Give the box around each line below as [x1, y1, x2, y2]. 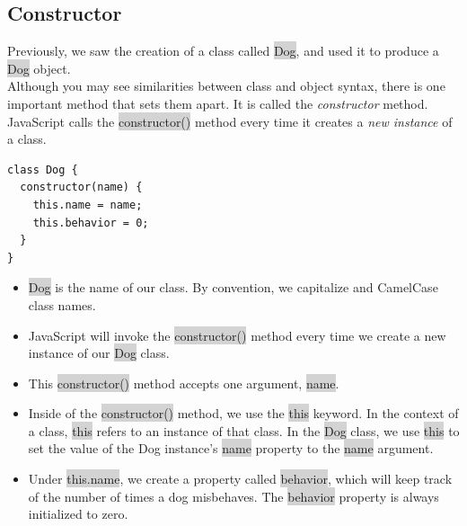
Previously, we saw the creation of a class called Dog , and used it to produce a [7, 41, 439, 60]
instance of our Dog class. [28, 343, 170, 362]
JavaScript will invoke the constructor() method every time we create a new [28, 325, 446, 344]
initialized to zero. [28, 504, 128, 523]
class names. [28, 295, 96, 314]
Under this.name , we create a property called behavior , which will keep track [28, 469, 453, 488]
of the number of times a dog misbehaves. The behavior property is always [28, 486, 439, 505]
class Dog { [7, 163, 78, 176]
